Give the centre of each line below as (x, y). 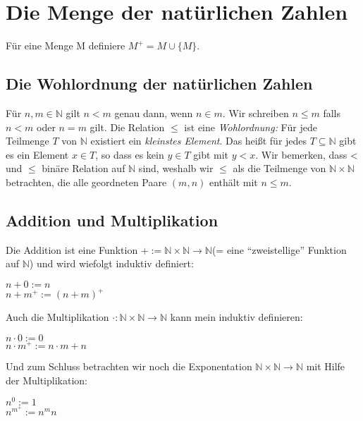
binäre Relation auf (84, 168)
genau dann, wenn (154, 112)
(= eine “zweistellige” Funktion (279, 249)
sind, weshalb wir (176, 168)
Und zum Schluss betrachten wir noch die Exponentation (129, 366)
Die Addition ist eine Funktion (72, 249)
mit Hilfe (326, 366)
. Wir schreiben (256, 112)
